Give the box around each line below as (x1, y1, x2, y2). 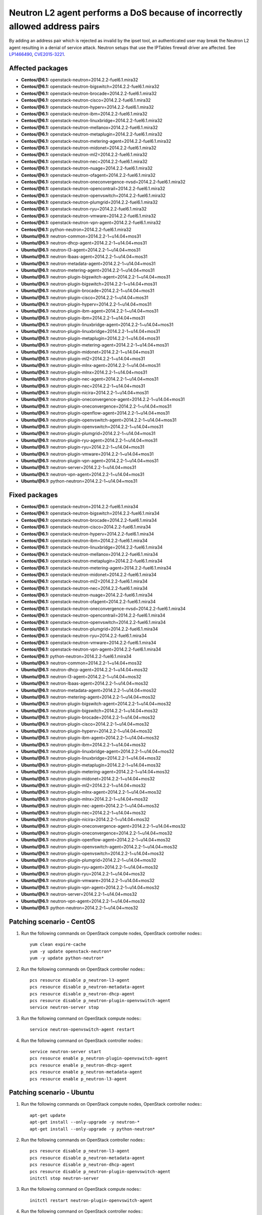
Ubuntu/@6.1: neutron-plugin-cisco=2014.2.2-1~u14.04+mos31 (21, 295, 149, 300)
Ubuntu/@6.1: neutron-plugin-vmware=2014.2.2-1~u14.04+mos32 (21, 878, 155, 884)
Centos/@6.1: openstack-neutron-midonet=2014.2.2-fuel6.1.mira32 (21, 145, 157, 151)
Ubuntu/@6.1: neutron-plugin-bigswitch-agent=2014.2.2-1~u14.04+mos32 (21, 701, 172, 707)
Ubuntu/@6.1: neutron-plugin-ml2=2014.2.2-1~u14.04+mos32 (21, 782, 146, 788)
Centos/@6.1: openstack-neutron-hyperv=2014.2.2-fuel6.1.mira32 (21, 104, 154, 110)
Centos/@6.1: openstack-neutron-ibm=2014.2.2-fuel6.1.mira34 (21, 538, 148, 543)
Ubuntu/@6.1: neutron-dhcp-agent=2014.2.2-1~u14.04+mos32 (21, 667, 148, 673)
